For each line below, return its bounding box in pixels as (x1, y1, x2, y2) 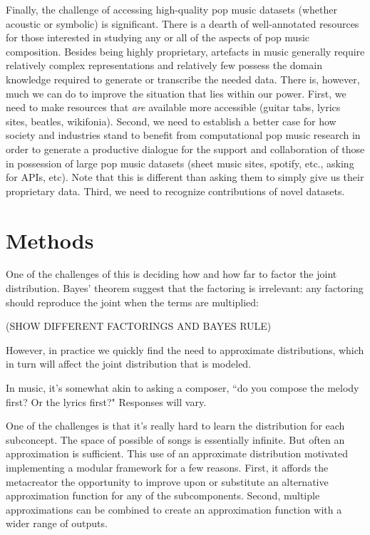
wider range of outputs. (6, 516, 108, 531)
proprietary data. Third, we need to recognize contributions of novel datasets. (6, 183, 345, 198)
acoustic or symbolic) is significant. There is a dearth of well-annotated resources (6, 16, 359, 31)
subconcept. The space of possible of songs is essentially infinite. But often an (6, 432, 345, 447)
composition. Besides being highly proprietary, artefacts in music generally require (6, 43, 365, 58)
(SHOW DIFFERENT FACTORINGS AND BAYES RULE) (6, 318, 272, 333)
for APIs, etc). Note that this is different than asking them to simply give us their (6, 170, 364, 185)
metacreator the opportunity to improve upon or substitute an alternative (6, 474, 329, 489)
